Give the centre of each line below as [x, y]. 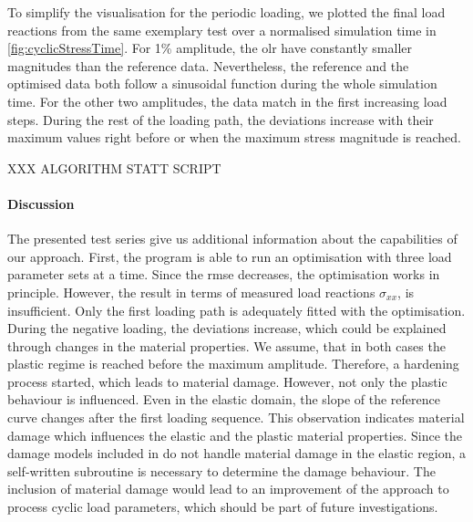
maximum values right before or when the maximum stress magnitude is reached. [234, 137]
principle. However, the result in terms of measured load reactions [191, 292]
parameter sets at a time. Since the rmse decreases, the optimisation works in [224, 274]
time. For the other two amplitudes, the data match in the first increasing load [227, 101]
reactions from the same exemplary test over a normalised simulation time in [222, 30]
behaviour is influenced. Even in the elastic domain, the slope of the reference [224, 399]
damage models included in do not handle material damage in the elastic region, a [237, 453]
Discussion [41, 203]
